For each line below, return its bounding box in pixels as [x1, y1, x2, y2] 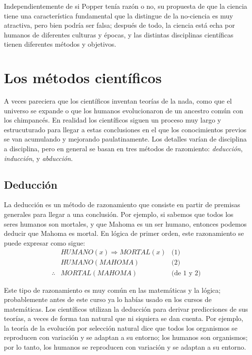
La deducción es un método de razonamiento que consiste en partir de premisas [4, 199, 240, 210]
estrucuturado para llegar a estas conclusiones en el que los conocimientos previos [4, 124, 247, 134]
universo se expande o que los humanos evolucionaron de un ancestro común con [4, 105, 243, 115]
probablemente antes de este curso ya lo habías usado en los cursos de [4, 294, 212, 304]
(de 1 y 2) [171, 269, 201, 277]
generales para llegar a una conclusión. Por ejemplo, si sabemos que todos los [4, 209, 234, 219]
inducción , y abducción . [4, 153, 73, 163]
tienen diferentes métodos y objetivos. [4, 39, 117, 49]
